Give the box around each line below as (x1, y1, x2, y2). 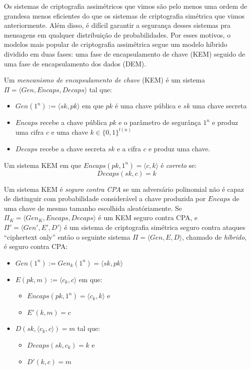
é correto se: (160, 160, 197, 170)
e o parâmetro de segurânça (118, 117, 201, 127)
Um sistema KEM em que (4, 160, 81, 170)
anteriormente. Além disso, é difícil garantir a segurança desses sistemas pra (4, 20, 231, 30)
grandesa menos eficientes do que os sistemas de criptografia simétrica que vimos (4, 10, 245, 21)
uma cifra (15, 127, 44, 137)
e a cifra (116, 143, 141, 153)
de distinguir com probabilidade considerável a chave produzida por (4, 193, 206, 204)
